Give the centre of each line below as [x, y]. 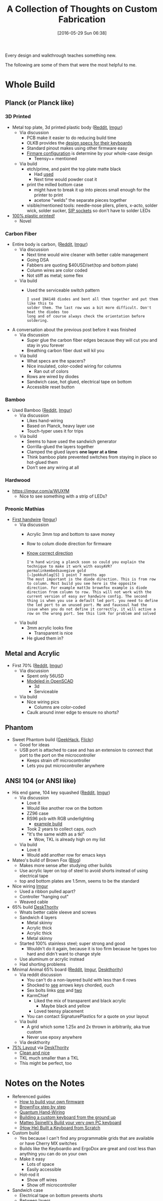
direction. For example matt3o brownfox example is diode [87, 588]
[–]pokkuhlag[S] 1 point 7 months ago [66, 575]
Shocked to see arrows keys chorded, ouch [71, 985]
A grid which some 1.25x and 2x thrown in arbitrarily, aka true [88, 1027]
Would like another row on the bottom [64, 808]
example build [48, 824]
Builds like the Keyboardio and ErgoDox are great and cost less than [88, 1149]
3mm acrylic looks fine [50, 628]
